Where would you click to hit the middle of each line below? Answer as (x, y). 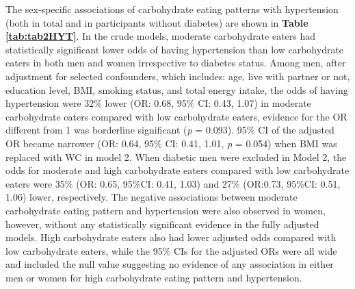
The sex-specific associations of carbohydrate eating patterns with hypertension (172, 9)
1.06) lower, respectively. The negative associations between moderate (152, 197)
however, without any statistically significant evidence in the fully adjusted (162, 224)
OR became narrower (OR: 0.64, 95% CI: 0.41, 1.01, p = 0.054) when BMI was (171, 143)
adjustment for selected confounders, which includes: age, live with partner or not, (178, 76)
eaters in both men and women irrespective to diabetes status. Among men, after (176, 63)
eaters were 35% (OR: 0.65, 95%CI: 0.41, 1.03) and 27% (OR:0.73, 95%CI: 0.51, (173, 183)
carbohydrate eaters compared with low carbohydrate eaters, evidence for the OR (176, 116)
